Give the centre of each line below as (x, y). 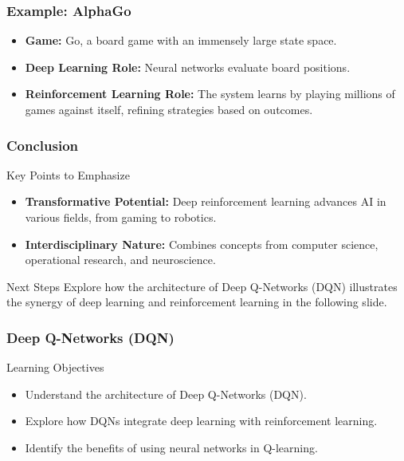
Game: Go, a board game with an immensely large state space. (181, 40)
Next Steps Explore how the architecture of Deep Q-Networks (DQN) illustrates (202, 286)
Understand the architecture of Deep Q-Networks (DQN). (166, 394)
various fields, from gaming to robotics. (121, 217)
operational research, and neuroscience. (120, 260)
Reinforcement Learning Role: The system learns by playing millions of (210, 94)
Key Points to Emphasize (68, 174)
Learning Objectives (55, 367)
